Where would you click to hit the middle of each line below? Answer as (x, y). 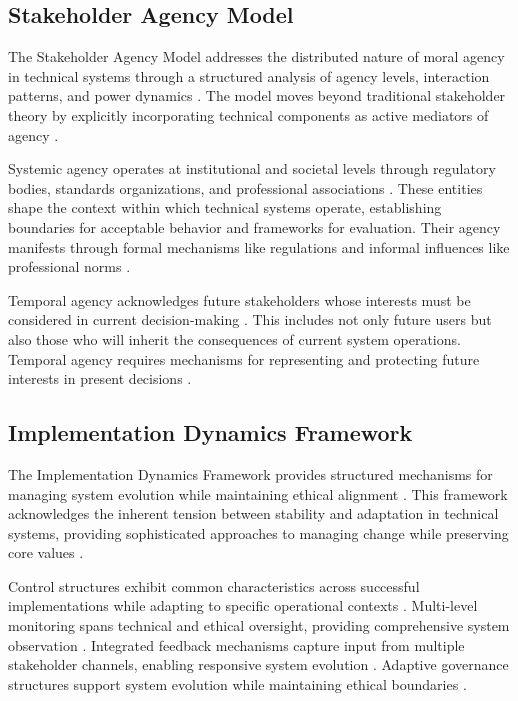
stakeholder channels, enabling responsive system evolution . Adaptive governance (258, 664)
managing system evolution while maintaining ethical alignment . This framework (258, 493)
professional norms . (69, 266)
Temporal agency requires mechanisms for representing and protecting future (244, 358)
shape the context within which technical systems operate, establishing (225, 207)
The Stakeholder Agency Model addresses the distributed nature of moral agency (256, 56)
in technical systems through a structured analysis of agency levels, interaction (249, 75)
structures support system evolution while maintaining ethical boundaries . (237, 683)
